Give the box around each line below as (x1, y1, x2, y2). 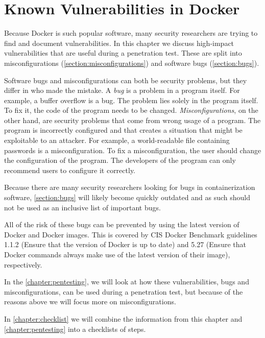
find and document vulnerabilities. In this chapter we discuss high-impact (4, 37, 234, 48)
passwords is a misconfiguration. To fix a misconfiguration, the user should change (4, 144, 261, 155)
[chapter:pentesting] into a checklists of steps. (4, 323, 146, 334)
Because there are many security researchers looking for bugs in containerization (4, 182, 255, 192)
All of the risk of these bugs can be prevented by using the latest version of (4, 219, 239, 230)
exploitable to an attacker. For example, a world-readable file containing (4, 135, 230, 146)
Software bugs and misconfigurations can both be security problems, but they (4, 75, 247, 85)
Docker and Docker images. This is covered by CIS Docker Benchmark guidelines (4, 229, 257, 239)
